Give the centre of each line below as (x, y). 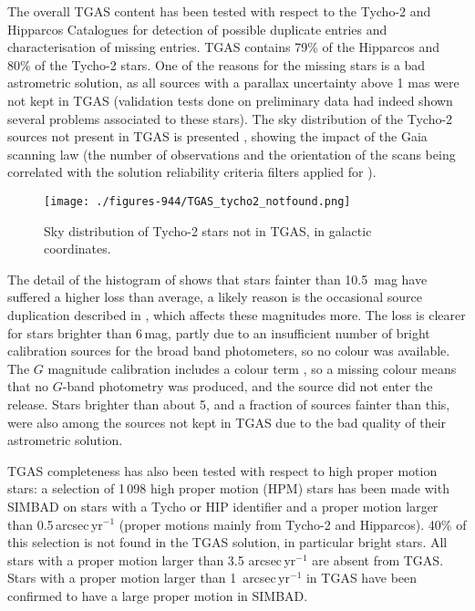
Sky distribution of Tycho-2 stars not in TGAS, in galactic (208, 230)
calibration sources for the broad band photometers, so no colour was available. (229, 351)
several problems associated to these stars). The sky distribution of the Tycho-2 (230, 118)
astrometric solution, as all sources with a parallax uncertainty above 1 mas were (233, 83)
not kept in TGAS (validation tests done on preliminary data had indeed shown (230, 100)
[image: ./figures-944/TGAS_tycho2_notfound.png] (197, 201)
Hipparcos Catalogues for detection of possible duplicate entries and (197, 29)
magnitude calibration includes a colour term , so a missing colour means (252, 368)
